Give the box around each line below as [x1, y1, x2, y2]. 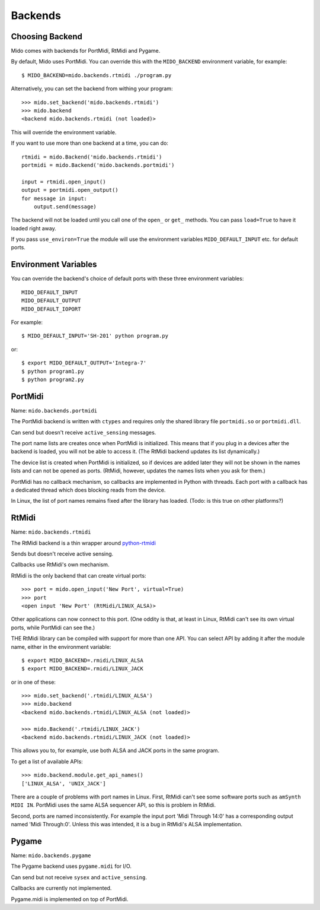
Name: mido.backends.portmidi [11, 407, 98, 414]
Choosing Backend [11, 31, 83, 42]
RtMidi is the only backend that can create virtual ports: [11, 572, 146, 579]
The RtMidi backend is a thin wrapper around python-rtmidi [11, 539, 156, 546]
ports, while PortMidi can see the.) [11, 624, 95, 631]
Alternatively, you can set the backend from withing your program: [11, 85, 173, 92]
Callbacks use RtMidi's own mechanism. [11, 561, 110, 568]
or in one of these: [11, 678, 56, 686]
